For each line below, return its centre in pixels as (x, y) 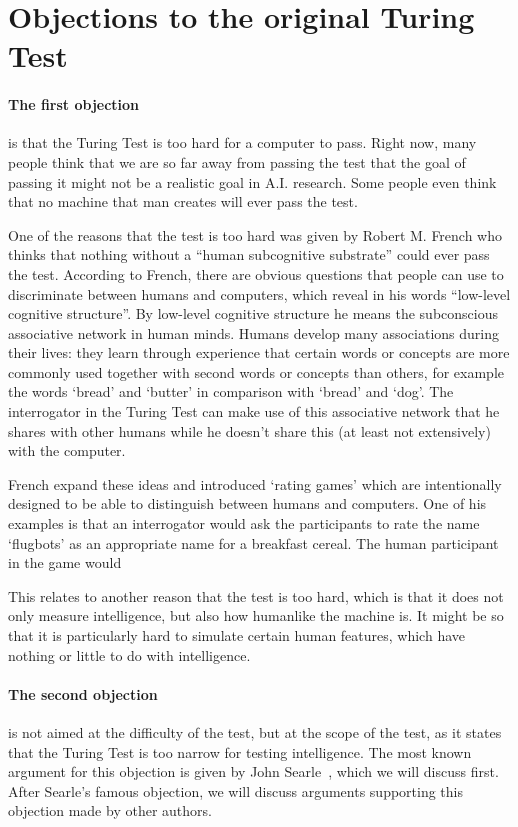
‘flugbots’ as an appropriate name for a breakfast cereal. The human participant (253, 542)
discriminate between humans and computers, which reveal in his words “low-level (259, 293)
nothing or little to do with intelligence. (129, 654)
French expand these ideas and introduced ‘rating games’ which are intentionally (255, 483)
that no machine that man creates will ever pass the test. (183, 201)
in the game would (65, 562)
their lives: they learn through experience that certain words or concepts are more (259, 352)
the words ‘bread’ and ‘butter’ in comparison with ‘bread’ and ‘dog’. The (231, 391)
